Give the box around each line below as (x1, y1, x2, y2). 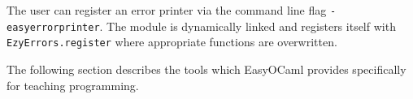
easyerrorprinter (7, 21, 100, 33)
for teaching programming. (7, 76, 139, 93)
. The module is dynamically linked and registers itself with (99, 17, 396, 34)
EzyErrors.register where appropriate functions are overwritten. (7, 33, 337, 50)
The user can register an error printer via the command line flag (7, 2, 327, 18)
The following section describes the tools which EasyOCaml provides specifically (7, 60, 406, 77)
